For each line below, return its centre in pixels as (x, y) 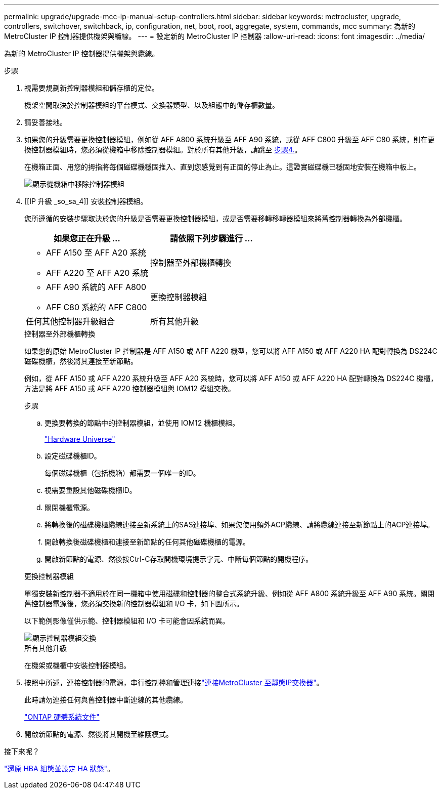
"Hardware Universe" (80, 439)
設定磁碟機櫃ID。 (73, 456)
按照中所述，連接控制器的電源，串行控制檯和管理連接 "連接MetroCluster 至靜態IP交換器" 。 (174, 682)
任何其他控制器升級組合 (71, 321)
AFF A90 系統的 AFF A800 (96, 287)
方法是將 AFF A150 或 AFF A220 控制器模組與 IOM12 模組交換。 (130, 388)
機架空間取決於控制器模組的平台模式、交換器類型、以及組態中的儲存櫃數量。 (152, 105)
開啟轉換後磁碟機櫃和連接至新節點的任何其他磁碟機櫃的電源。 (147, 542)
